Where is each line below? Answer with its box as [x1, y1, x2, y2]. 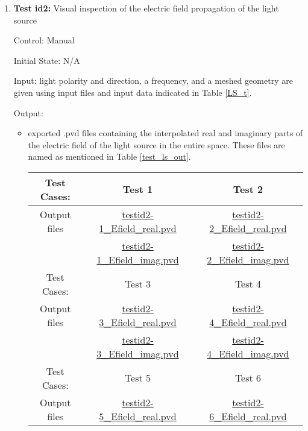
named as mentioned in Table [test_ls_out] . [28, 150, 191, 163]
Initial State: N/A [13, 54, 80, 66]
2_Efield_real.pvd [209, 221, 287, 235]
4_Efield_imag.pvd [207, 346, 289, 360]
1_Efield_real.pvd [99, 221, 177, 235]
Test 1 [122, 182, 153, 197]
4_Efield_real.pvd [209, 315, 287, 329]
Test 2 [233, 182, 263, 197]
